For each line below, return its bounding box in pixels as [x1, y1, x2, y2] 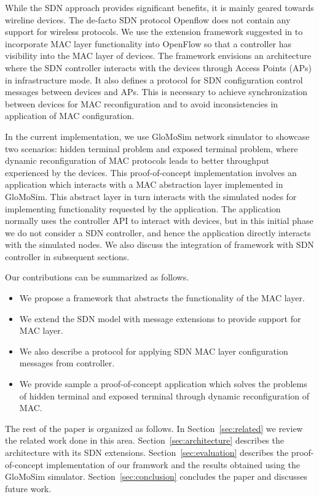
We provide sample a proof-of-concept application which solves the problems [19, 377, 307, 390]
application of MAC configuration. [5, 109, 135, 122]
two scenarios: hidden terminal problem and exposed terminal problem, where [5, 142, 298, 155]
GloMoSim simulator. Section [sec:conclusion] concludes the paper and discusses [5, 470, 307, 483]
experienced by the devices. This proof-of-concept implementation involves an [5, 166, 297, 179]
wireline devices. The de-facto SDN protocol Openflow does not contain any [5, 13, 291, 26]
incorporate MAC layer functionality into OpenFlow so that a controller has [5, 37, 292, 50]
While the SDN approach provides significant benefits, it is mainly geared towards [5, 1, 314, 13]
